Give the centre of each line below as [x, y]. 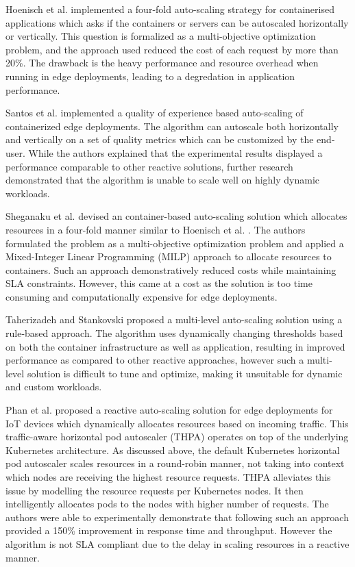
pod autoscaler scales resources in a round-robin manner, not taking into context [175, 463]
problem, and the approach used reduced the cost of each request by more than [172, 49]
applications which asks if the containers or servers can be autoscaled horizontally [177, 22]
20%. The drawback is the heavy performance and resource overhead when [162, 63]
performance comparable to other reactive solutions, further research [149, 166]
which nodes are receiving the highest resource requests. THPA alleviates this [168, 477]
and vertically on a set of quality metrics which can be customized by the [160, 139]
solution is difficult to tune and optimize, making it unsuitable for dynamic [185, 373]
